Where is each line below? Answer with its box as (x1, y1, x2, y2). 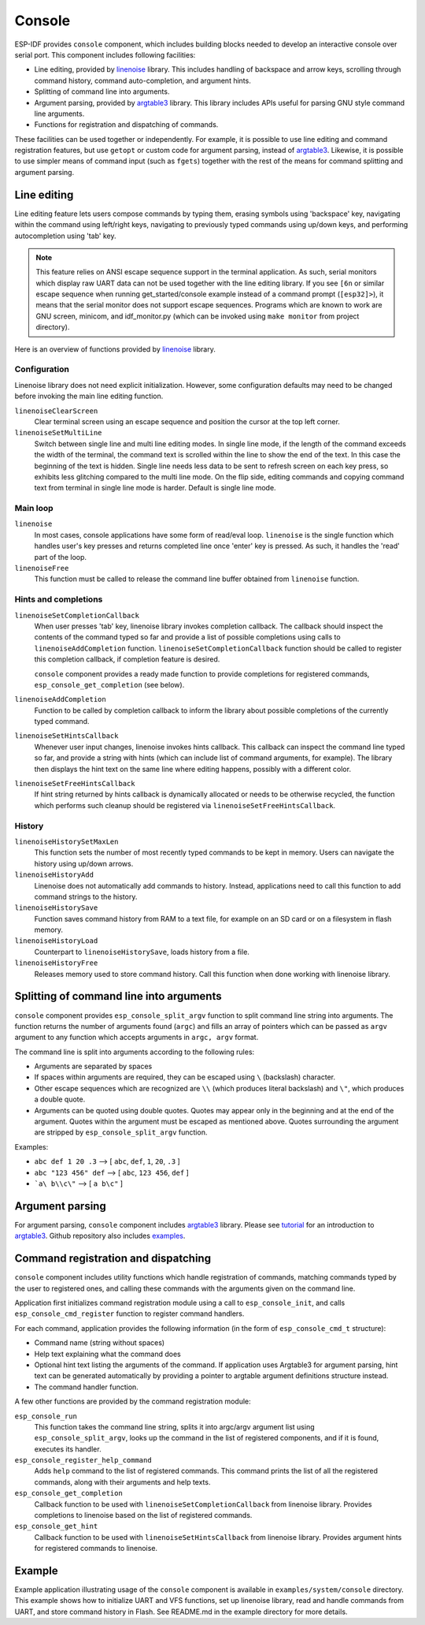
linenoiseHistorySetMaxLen (14, 837, 119, 846)
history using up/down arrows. (34, 859, 134, 868)
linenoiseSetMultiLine (14, 428, 102, 438)
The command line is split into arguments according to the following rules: (14, 1047, 255, 1057)
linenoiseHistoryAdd (14, 870, 94, 879)
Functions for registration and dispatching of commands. (34, 120, 219, 129)
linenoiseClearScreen (14, 406, 98, 416)
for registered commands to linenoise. (34, 1544, 157, 1553)
